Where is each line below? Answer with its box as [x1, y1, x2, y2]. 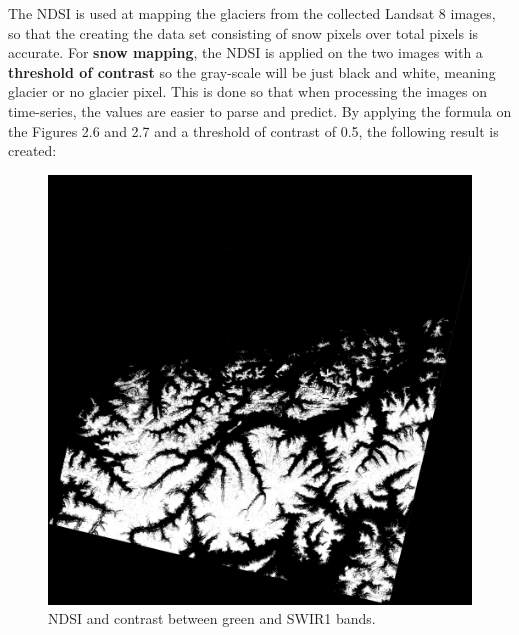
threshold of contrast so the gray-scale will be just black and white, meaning [8, 61, 496, 82]
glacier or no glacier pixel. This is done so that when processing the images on [8, 81, 487, 102]
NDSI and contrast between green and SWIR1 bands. [48, 608, 376, 629]
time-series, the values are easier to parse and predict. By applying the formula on [8, 100, 512, 121]
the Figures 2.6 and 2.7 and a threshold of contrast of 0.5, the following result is [8, 120, 499, 141]
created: [8, 140, 57, 161]
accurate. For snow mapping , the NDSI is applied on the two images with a [8, 42, 483, 63]
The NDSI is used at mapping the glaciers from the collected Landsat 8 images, [8, 3, 496, 23]
